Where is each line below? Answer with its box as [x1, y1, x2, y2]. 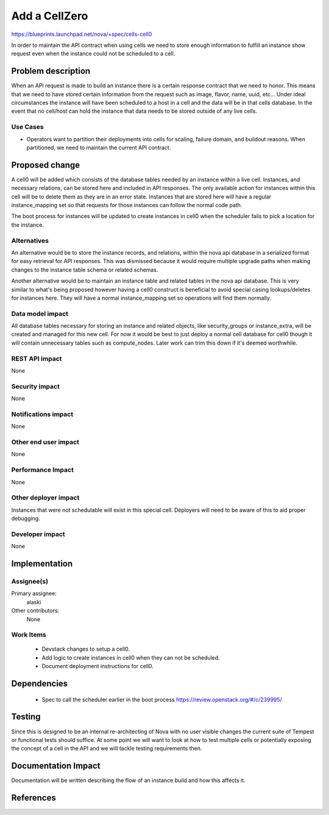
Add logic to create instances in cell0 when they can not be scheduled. [41, 654, 221, 661]
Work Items [11, 630, 46, 639]
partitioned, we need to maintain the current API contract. [26, 144, 171, 151]
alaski [26, 598, 41, 605]
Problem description [11, 66, 91, 76]
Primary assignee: [11, 590, 57, 597]
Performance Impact [11, 466, 74, 475]
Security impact [11, 382, 60, 390]
